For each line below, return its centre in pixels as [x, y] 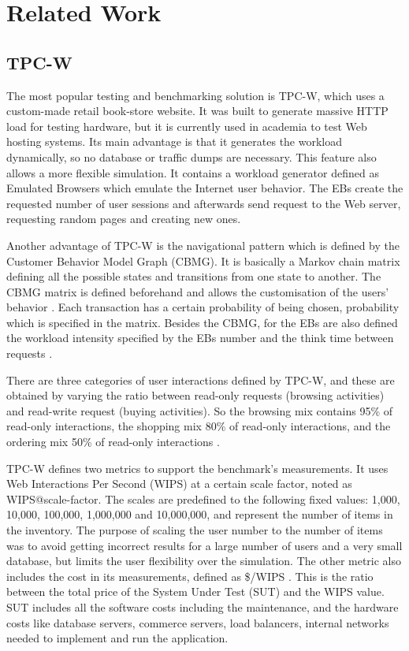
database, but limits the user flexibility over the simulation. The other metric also [204, 561]
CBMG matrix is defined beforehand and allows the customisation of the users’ [198, 291]
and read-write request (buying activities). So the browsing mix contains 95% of [200, 410]
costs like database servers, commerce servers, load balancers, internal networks [198, 622]
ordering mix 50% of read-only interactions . [113, 442]
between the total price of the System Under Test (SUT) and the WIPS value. [195, 591]
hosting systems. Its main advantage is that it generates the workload [175, 141]
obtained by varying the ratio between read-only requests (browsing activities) [195, 395]
